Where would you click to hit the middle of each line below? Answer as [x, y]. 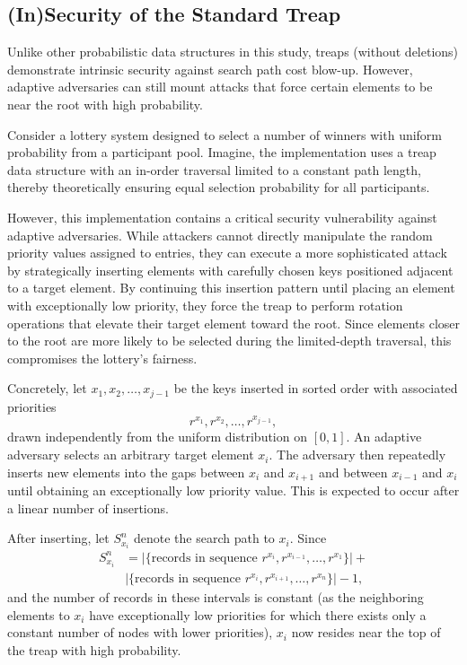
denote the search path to [204, 538]
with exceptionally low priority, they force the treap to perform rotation [205, 305]
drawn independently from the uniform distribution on [157, 437]
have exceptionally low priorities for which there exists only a [258, 614]
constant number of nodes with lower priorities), [140, 632]
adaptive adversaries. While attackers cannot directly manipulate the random [220, 235]
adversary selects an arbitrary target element [131, 455]
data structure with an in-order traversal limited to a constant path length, [214, 169]
